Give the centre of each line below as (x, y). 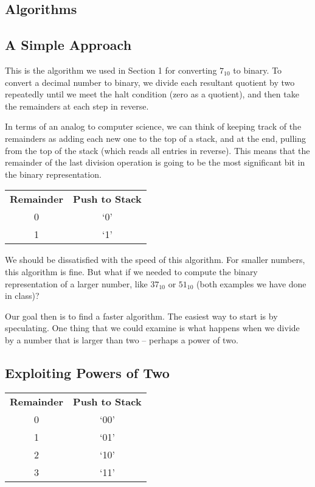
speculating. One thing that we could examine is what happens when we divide (152, 328)
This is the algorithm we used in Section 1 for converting (111, 70)
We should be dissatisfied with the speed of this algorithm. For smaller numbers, (155, 260)
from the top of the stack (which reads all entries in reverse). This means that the (157, 150)
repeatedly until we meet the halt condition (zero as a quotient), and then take (152, 94)
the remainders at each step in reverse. (77, 106)
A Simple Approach (68, 45)
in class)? (22, 296)
